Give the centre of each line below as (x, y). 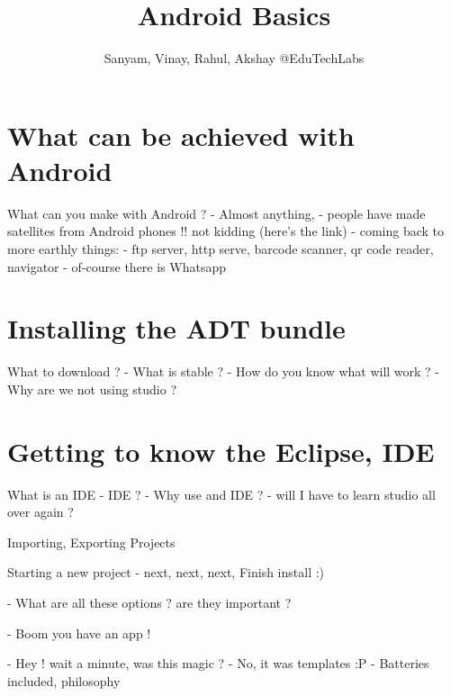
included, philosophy (64, 680)
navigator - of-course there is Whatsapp (117, 266)
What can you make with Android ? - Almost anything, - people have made (216, 213)
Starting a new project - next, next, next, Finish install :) (166, 572)
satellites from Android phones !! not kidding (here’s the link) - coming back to (226, 231)
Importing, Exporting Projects (91, 542)
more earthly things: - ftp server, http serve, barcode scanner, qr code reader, (221, 249)
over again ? (41, 512)
